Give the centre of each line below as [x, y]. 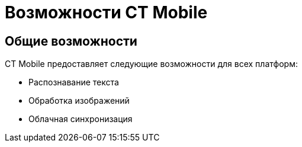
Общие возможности [71, 41]
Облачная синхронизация [81, 119]
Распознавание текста [74, 82]
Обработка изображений [79, 101]
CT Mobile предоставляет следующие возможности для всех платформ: [151, 64]
